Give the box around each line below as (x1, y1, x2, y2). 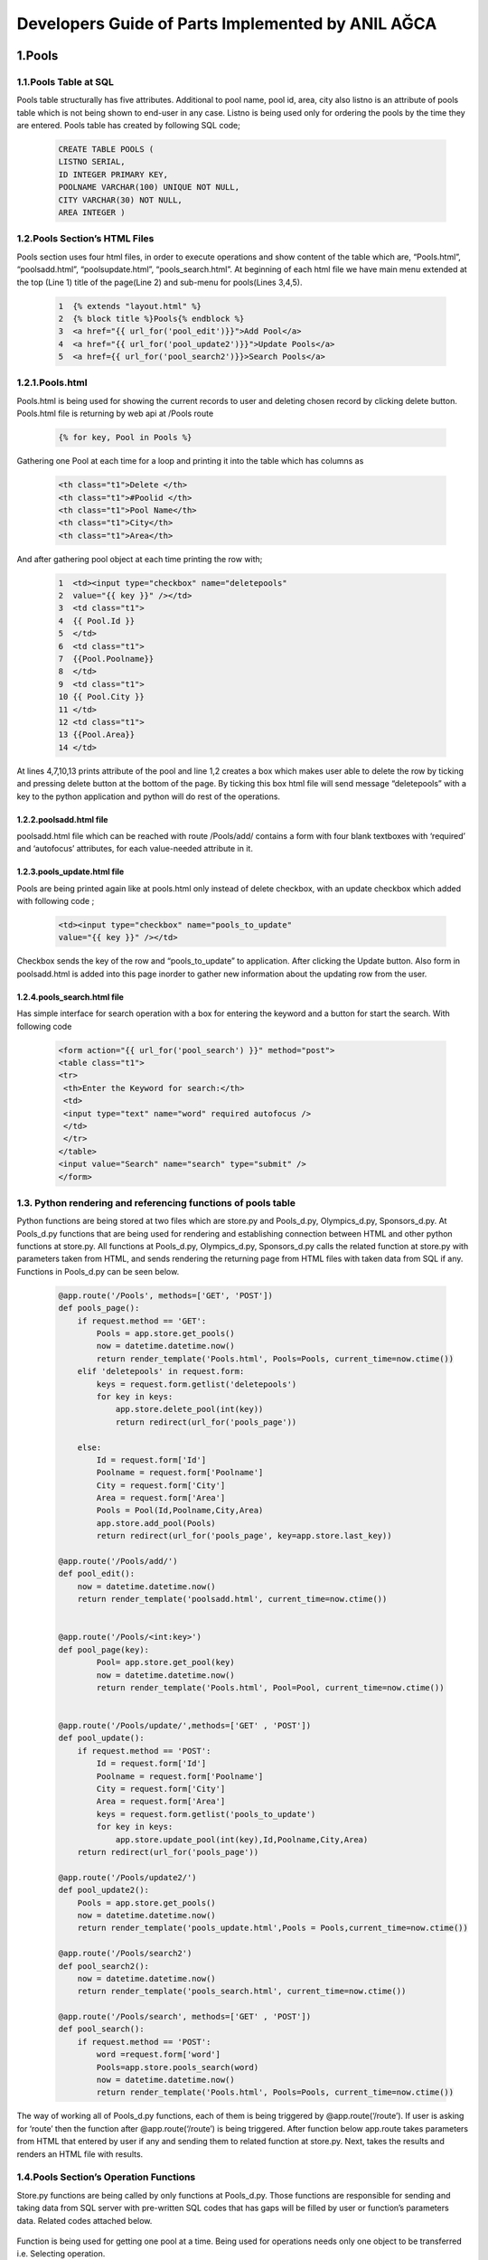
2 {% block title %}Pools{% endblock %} (58, 313, 245, 324)
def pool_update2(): (58, 1885, 149, 1896)
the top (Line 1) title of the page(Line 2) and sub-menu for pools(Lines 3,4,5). (16, 277, 303, 287)
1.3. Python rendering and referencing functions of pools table (16, 1196, 296, 1209)
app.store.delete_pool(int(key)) (115, 1404, 264, 1415)
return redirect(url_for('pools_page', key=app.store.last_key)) (96, 1530, 392, 1541)
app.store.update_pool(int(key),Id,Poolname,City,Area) (115, 1834, 369, 1844)
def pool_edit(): (58, 1568, 136, 1579)
